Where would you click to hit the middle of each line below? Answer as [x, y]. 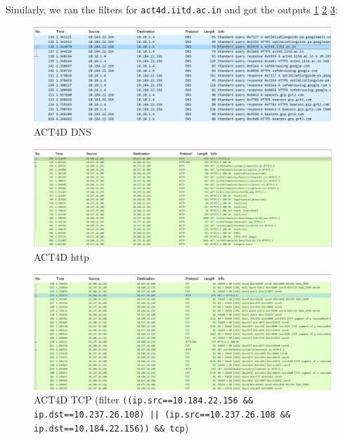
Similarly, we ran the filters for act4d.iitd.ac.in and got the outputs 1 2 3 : [172, 9]
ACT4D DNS [63, 132]
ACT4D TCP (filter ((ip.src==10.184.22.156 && [144, 400]
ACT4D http [62, 257]
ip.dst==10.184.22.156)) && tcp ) [111, 427]
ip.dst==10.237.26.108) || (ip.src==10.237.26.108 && [162, 414]
